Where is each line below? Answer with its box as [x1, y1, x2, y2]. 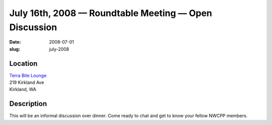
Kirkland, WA [9, 86, 36, 92]
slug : [9, 46, 20, 52]
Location [9, 59, 38, 68]
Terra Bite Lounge [9, 72, 47, 78]
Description [9, 99, 47, 108]
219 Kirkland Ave [9, 79, 44, 85]
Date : [9, 39, 21, 45]
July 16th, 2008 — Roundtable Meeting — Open [9, 8, 213, 19]
